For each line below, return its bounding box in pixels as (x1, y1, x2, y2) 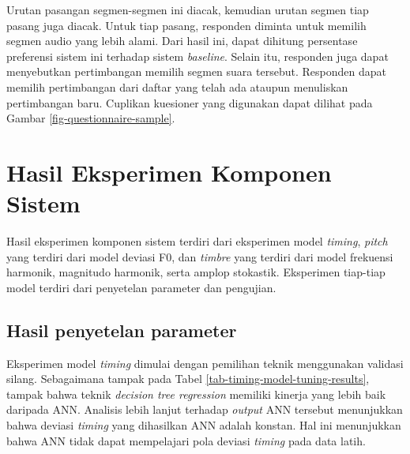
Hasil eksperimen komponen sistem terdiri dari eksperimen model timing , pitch (6, 233, 388, 250)
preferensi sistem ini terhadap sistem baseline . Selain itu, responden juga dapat (6, 47, 389, 64)
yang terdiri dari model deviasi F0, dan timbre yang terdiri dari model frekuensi (6, 248, 393, 265)
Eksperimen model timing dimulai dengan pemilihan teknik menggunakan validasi (6, 355, 404, 371)
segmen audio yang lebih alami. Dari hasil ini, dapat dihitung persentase (6, 32, 358, 49)
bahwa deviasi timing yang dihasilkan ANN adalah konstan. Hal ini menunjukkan (6, 417, 401, 433)
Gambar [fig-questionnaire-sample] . (6, 110, 175, 126)
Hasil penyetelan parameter (6, 317, 237, 342)
